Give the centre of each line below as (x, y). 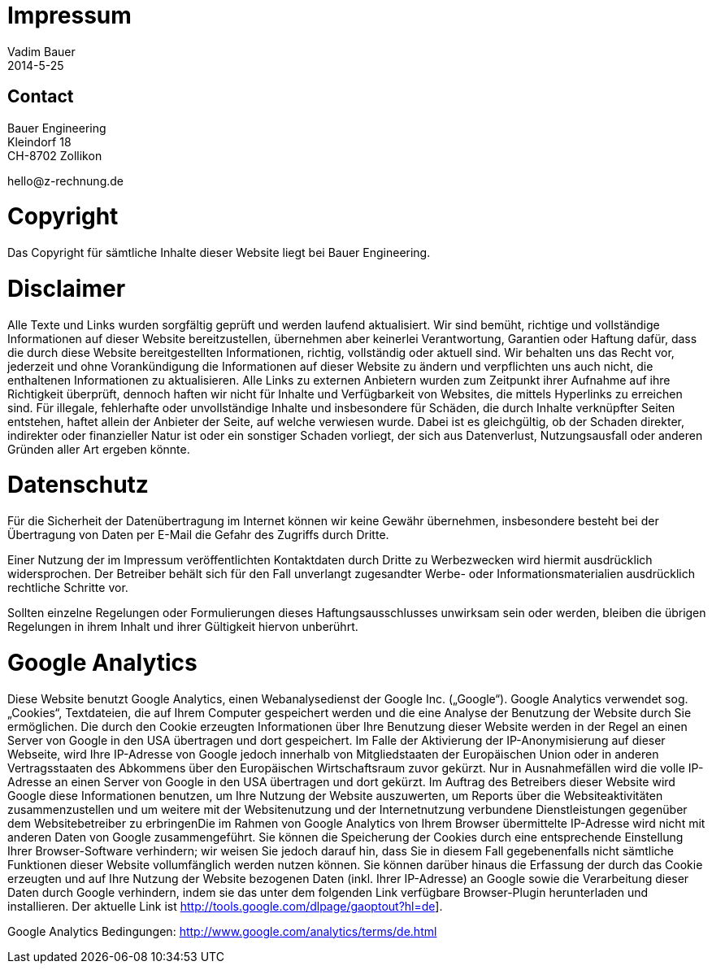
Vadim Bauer (41, 51)
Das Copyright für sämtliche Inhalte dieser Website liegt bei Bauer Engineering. (219, 253)
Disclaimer (67, 288)
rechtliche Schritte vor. (68, 588)
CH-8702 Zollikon (55, 155)
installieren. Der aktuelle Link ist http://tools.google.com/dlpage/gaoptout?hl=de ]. (225, 906)
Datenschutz (78, 485)
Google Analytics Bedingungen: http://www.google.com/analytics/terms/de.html (222, 931)
